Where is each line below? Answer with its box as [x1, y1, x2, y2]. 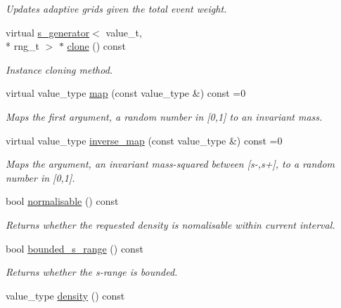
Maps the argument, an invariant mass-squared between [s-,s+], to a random [6, 156, 335, 171]
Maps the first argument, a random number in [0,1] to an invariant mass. [6, 109, 323, 123]
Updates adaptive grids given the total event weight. [6, 1, 227, 15]
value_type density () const [6, 288, 125, 302]
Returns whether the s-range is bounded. [6, 265, 178, 279]
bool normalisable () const [6, 194, 119, 208]
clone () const [67, 39, 126, 53]
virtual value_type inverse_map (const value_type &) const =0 [6, 133, 283, 147]
